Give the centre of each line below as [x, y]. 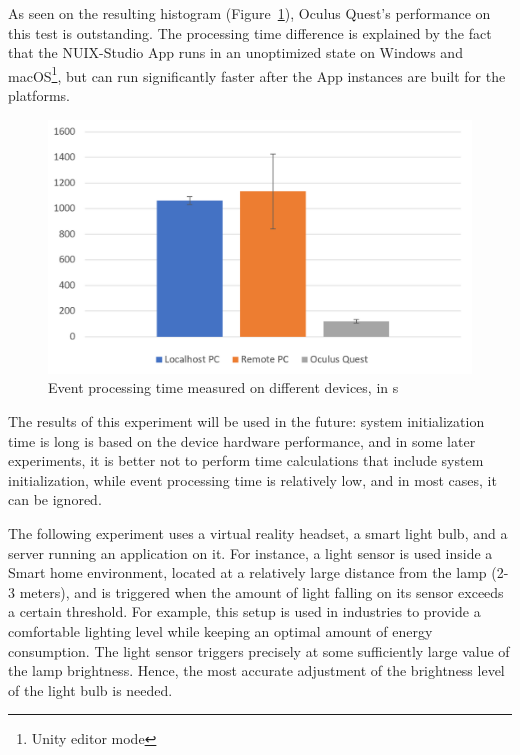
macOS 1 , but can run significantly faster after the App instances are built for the [257, 74]
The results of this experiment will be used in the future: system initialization [246, 421]
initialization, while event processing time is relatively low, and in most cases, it [252, 479]
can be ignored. [55, 499]
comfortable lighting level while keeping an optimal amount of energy [220, 630]
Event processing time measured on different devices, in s [223, 387]
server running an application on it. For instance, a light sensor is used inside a [250, 552]
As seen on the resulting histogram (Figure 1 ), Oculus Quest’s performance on [249, 13]
